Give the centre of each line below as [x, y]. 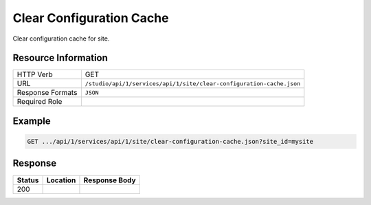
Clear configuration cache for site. [61, 39]
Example [32, 121]
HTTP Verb [35, 74]
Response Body [110, 180]
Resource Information [60, 58]
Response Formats [47, 93]
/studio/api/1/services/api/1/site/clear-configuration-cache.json [193, 84]
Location [61, 180]
